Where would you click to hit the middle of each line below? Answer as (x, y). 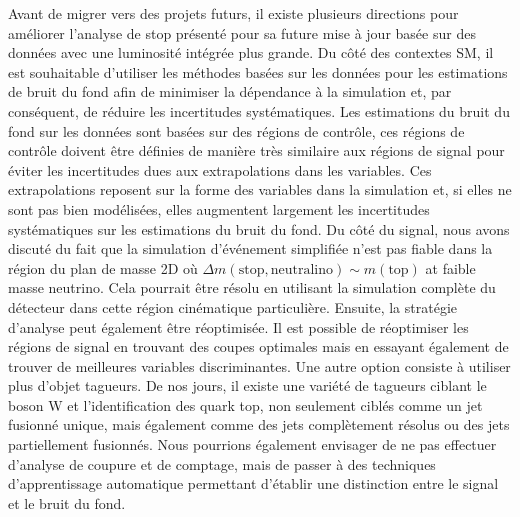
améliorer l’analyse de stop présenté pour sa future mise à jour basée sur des (242, 32)
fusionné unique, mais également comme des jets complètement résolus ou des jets (259, 424)
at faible (450, 267)
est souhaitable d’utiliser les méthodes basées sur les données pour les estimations (258, 71)
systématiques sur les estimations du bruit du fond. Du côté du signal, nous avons (259, 228)
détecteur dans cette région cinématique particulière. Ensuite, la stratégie (232, 306)
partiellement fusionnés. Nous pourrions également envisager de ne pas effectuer (252, 444)
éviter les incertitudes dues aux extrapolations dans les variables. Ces (220, 169)
